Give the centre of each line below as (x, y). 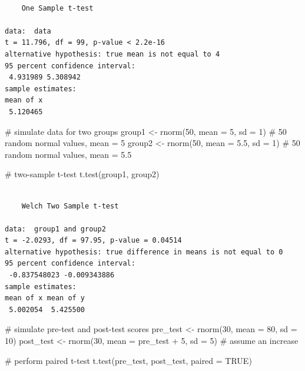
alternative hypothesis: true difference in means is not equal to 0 (144, 252)
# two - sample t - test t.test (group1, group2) (82, 174)
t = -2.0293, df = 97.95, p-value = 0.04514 (93, 241)
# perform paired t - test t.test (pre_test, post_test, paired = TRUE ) (128, 360)
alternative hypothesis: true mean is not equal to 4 (112, 54)
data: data (28, 31)
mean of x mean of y (45, 298)
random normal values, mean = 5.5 (68, 154)
